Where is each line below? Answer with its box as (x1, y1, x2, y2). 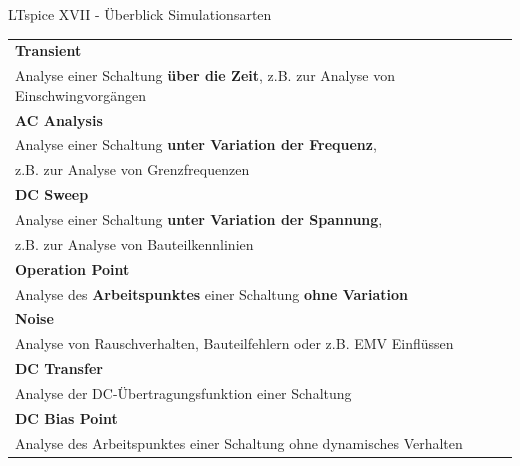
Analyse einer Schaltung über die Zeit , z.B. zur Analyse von (15, 65, 396, 86)
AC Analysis (15, 109, 103, 130)
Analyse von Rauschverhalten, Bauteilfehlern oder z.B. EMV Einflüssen (15, 333, 454, 354)
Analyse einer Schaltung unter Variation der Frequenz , (15, 134, 377, 155)
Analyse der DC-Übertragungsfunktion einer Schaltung (15, 382, 352, 403)
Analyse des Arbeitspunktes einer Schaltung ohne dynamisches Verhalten (15, 432, 463, 453)
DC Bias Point (15, 407, 118, 428)
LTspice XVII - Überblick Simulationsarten (8, 4, 272, 24)
